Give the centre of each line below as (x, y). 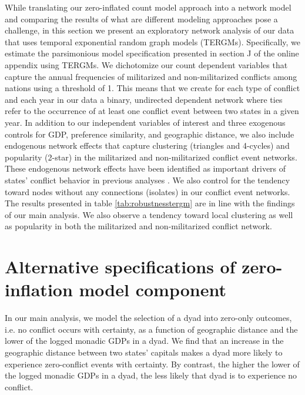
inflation (39, 289)
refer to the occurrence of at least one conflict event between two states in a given (152, 111)
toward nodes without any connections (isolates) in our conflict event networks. (148, 191)
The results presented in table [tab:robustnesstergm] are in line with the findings (150, 203)
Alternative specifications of (120, 267)
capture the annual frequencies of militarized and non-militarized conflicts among (151, 76)
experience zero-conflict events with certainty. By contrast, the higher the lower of (152, 364)
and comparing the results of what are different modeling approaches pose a (141, 19)
